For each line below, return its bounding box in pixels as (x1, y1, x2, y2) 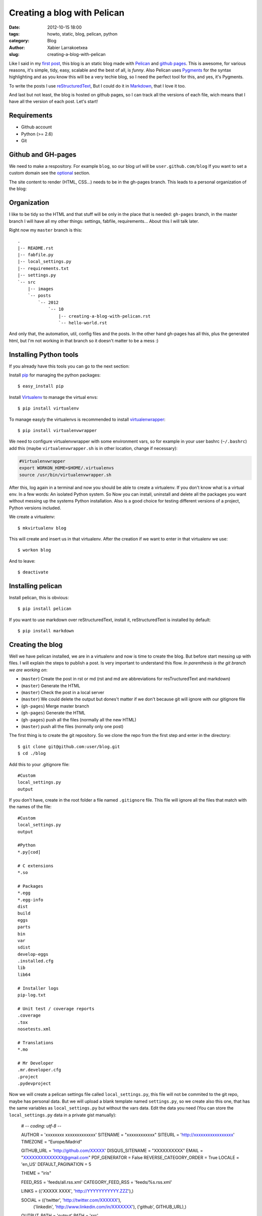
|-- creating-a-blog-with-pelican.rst (58, 313, 151, 319)
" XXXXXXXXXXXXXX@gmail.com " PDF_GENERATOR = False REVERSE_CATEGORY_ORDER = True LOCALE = (21, 1154, 240, 1160)
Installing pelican (9, 582, 63, 590)
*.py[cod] (17, 849, 41, 855)
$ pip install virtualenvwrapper (17, 428, 97, 433)
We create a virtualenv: (9, 514, 55, 520)
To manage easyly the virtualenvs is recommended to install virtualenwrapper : (9, 416, 166, 422)
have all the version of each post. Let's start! (9, 99, 98, 105)
